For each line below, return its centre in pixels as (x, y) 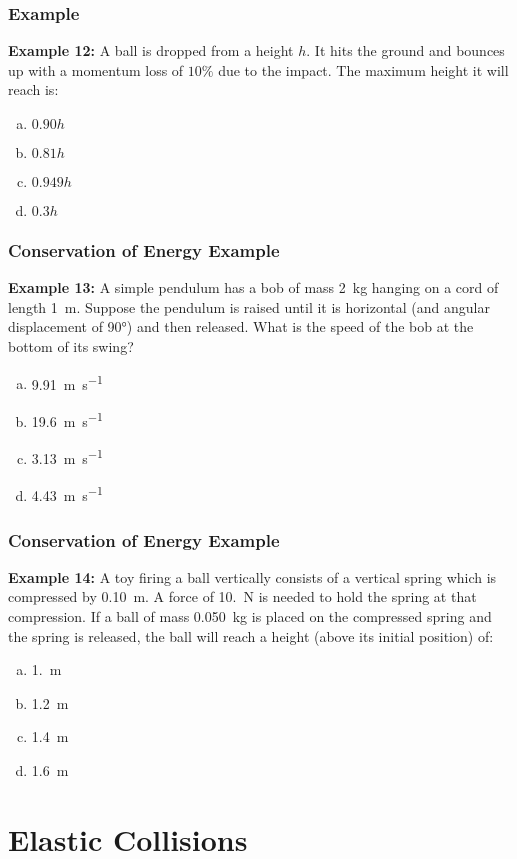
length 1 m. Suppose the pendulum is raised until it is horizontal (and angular (249, 306)
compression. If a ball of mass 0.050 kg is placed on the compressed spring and (250, 616)
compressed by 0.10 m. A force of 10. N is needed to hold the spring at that (242, 596)
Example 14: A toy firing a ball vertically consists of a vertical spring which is (252, 576)
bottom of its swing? (71, 346)
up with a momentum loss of (96, 69)
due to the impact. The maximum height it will (363, 69)
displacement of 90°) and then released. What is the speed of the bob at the (241, 326)
